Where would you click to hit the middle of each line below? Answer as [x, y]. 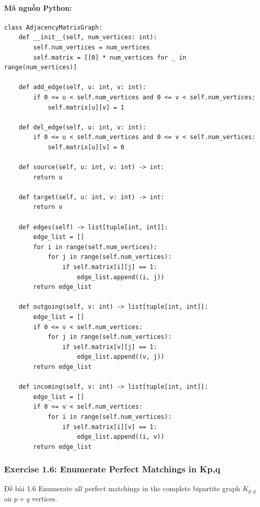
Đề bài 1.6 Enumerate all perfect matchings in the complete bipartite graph [122, 488]
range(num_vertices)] [41, 68]
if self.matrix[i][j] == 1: [110, 267]
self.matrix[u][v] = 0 [86, 147]
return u [48, 177]
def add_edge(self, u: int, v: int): [82, 87]
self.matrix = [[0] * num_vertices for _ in [110, 57]
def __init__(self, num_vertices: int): [88, 37]
